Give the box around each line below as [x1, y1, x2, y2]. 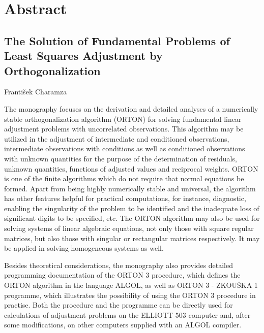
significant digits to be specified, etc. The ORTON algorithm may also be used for [4, 213, 260, 223]
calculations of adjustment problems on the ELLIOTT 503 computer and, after [4, 309, 251, 320]
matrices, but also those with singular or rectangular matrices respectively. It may [4, 232, 260, 243]
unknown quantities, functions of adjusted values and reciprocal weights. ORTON [4, 163, 258, 174]
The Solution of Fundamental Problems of [4, 32, 230, 48]
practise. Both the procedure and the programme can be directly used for [4, 299, 233, 310]
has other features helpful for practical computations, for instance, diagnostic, [4, 193, 246, 204]
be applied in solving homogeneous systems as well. [4, 243, 164, 253]
